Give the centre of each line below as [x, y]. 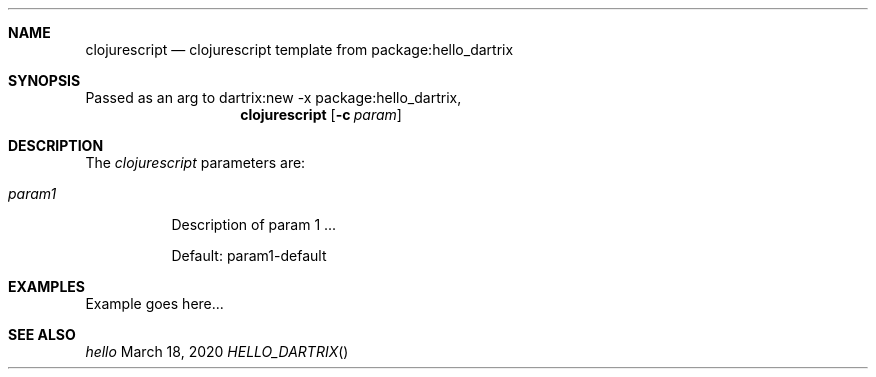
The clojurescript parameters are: [195, 162]
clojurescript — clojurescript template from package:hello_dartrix [299, 49]
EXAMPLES [46, 286]
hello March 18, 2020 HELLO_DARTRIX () [217, 351]
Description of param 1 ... [254, 224]
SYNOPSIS [44, 80]
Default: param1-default [249, 255]
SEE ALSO [42, 334]
